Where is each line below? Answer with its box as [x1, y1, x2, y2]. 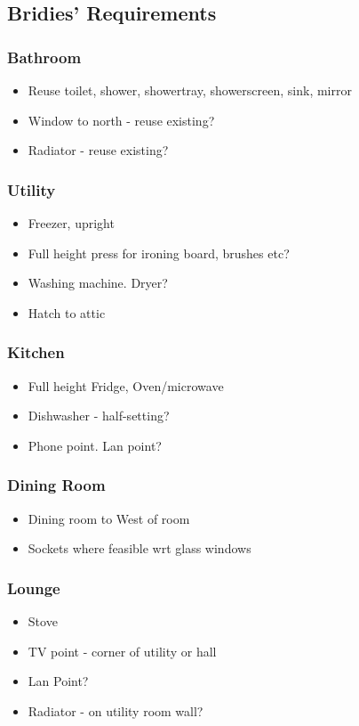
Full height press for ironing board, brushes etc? [28, 243, 290, 262]
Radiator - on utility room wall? [28, 701, 203, 720]
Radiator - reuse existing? [28, 141, 169, 159]
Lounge [7, 576, 60, 599]
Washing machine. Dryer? [28, 273, 168, 292]
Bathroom [7, 45, 82, 68]
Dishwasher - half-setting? [28, 406, 170, 425]
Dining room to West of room [28, 509, 190, 527]
